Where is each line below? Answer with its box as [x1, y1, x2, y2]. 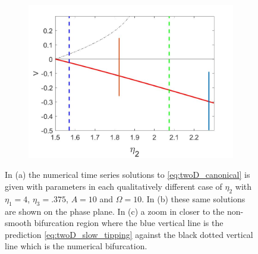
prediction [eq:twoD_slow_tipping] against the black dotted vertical [5, 228, 253, 240]
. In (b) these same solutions [141, 192, 246, 205]
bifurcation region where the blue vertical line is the [34, 217, 224, 229]
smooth [5, 217, 32, 229]
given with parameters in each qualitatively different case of [5, 180, 222, 193]
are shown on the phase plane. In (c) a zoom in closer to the [5, 205, 225, 217]
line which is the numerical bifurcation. [5, 240, 147, 252]
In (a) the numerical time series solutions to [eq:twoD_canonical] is [5, 168, 250, 181]
